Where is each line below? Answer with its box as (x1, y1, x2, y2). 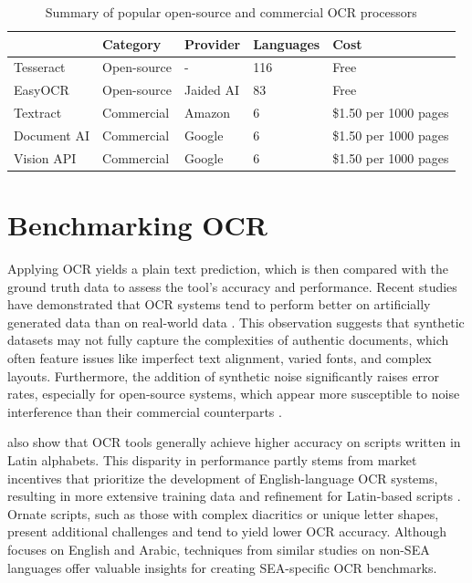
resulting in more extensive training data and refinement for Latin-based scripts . (7, 486, 461, 505)
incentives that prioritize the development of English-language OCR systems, (7, 468, 438, 487)
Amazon (184, 103, 231, 122)
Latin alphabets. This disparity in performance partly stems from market (7, 450, 417, 469)
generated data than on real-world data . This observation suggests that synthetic (7, 312, 465, 331)
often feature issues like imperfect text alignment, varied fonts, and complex (7, 349, 432, 367)
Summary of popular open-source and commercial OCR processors (45, 3, 417, 21)
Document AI (14, 125, 90, 144)
